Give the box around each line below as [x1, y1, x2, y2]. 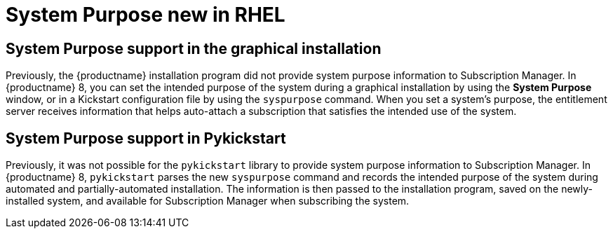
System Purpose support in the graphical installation [6, 39, 382, 57]
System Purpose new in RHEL [6, 3, 285, 27]
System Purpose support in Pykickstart [6, 129, 286, 147]
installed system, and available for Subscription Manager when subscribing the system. [6, 195, 410, 207]
